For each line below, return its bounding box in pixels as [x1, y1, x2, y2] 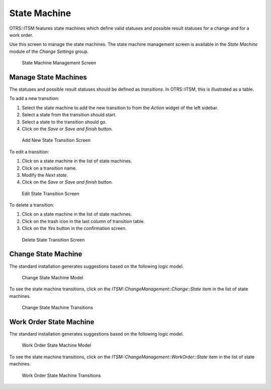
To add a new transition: [9, 96, 60, 102]
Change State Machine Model [22, 274, 84, 280]
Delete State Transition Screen [22, 237, 85, 243]
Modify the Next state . [22, 172, 68, 178]
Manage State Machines [9, 73, 87, 82]
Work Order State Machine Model [22, 342, 91, 348]
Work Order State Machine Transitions [22, 372, 101, 378]
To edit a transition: [9, 148, 50, 154]
